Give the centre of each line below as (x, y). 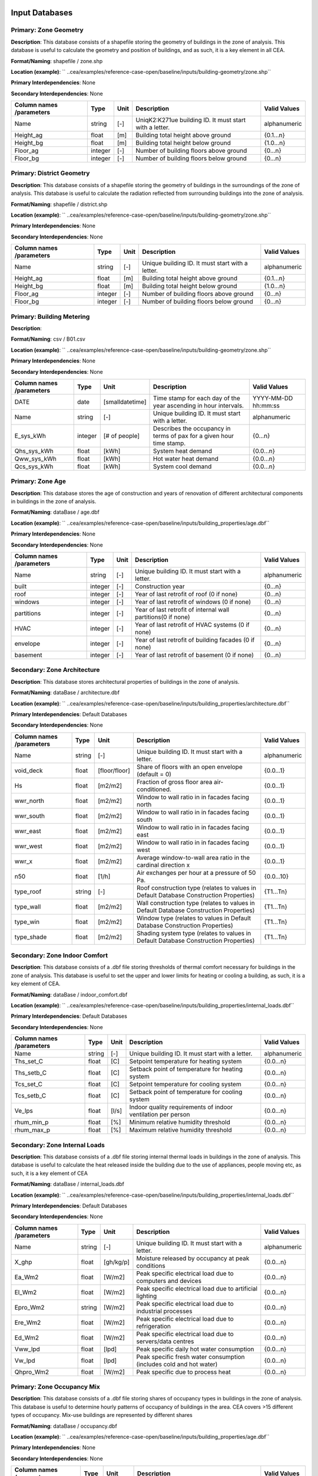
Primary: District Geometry (50, 173)
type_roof (28, 892)
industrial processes (164, 1311)
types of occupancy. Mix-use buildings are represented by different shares (102, 1415)
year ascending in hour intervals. (199, 406)
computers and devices (169, 1281)
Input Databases (42, 13)
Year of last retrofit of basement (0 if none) (194, 655)
